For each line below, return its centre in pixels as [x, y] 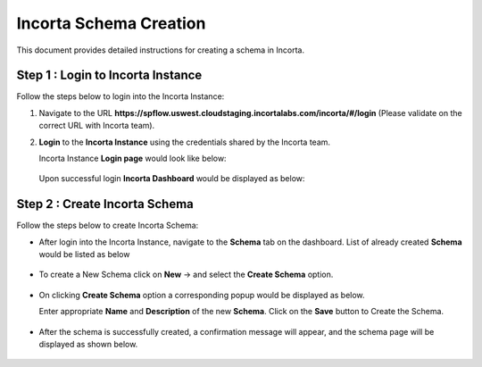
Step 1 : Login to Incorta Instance [109, 75]
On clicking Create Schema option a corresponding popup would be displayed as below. [202, 295]
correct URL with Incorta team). [97, 126]
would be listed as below [84, 254]
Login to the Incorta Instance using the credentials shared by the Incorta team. [184, 142]
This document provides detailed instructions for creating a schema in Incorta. [161, 50]
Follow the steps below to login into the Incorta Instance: [120, 96]
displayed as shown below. [88, 345]
